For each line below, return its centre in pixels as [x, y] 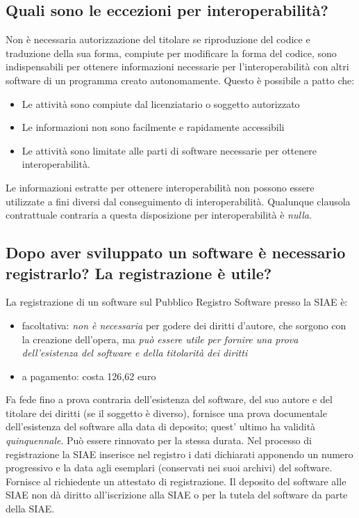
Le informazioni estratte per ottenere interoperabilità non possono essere [160, 187]
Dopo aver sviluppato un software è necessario [176, 252]
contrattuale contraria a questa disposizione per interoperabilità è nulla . [159, 215]
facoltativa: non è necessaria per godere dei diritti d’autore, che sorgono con [184, 325]
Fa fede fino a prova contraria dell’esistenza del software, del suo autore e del [169, 399]
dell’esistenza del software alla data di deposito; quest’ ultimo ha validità [161, 426]
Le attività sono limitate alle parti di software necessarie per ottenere [169, 150]
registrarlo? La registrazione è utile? [139, 273]
